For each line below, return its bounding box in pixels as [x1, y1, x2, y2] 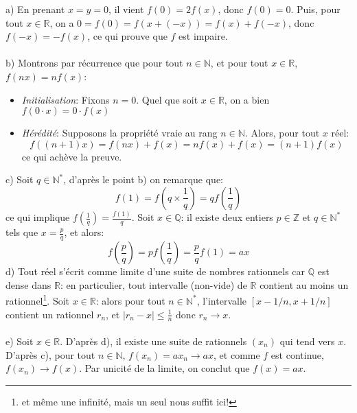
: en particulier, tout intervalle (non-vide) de [60, 277, 247, 292]
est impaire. [178, 29, 228, 43]
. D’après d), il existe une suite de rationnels [60, 333, 247, 348]
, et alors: [64, 225, 104, 239]
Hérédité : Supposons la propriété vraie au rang [21, 126, 218, 140]
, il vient [108, 2, 144, 16]
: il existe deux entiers [181, 210, 273, 224]
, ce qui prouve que [87, 29, 168, 43]
